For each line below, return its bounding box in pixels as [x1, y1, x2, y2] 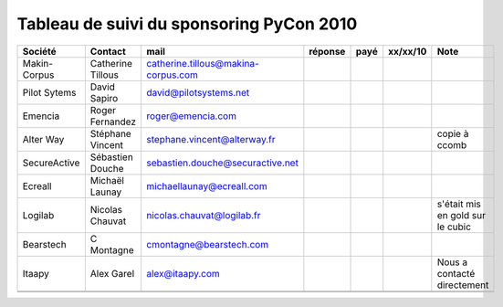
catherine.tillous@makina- [146, 57, 259, 69]
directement [436, 279, 489, 291]
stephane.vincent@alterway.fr [146, 132, 276, 145]
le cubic [436, 220, 472, 233]
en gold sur [436, 208, 486, 221]
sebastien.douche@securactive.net [146, 156, 299, 169]
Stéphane [89, 127, 131, 140]
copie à [436, 127, 469, 140]
